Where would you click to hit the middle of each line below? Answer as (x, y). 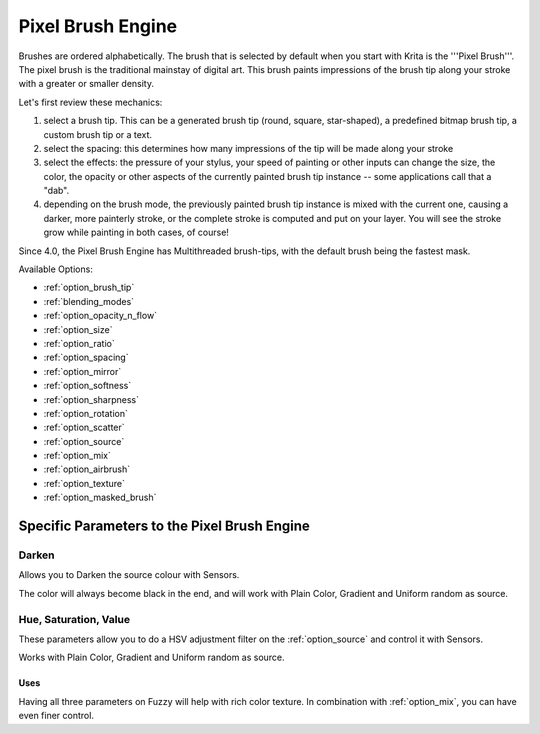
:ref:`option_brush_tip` (89, 287)
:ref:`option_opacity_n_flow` (100, 316)
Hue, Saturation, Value (74, 619)
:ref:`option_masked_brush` (100, 497)
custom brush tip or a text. (98, 134)
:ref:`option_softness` (87, 386)
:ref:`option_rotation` (86, 413)
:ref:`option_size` (78, 329)
